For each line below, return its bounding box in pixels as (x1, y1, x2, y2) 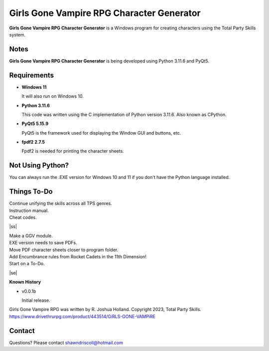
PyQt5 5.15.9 (21, 121, 49, 127)
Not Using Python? (9, 161, 69, 170)
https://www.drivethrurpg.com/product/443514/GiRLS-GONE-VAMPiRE (9, 313, 155, 319)
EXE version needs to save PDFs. (9, 240, 77, 246)
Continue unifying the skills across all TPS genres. (9, 200, 112, 206)
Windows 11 (21, 84, 47, 90)
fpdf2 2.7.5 (21, 139, 45, 145)
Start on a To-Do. (9, 261, 45, 267)
